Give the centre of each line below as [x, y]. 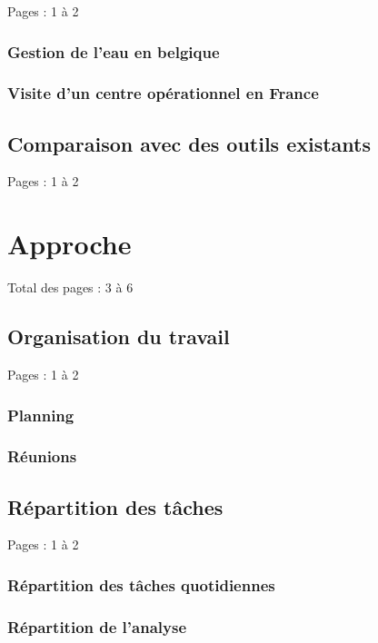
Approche [70, 244]
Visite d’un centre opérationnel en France [163, 93]
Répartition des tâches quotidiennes [141, 585]
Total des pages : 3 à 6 [70, 287]
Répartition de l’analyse [97, 626]
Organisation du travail [119, 336]
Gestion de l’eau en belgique [114, 51]
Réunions [42, 456]
